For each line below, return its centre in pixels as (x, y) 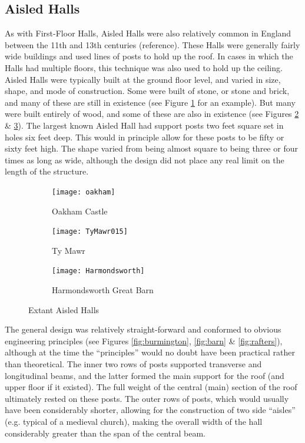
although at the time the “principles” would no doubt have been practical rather (150, 352)
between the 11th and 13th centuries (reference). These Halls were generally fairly (152, 44)
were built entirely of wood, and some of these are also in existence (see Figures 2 (152, 114)
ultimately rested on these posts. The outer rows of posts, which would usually (147, 398)
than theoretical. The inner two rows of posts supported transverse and (133, 364)
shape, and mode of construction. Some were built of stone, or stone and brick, (147, 91)
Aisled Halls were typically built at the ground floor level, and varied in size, (143, 79)
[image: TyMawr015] (90, 232)
